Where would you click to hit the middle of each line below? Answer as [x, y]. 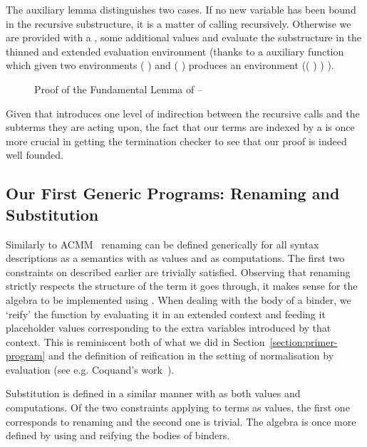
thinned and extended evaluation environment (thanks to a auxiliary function [175, 51]
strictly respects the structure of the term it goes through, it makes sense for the [182, 286]
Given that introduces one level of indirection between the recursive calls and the [183, 113]
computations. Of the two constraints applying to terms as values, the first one [178, 407]
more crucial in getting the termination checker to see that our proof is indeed [176, 141]
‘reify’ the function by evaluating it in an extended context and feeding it [166, 314]
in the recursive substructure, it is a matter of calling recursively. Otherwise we [179, 23]
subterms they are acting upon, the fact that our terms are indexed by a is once [180, 127]
